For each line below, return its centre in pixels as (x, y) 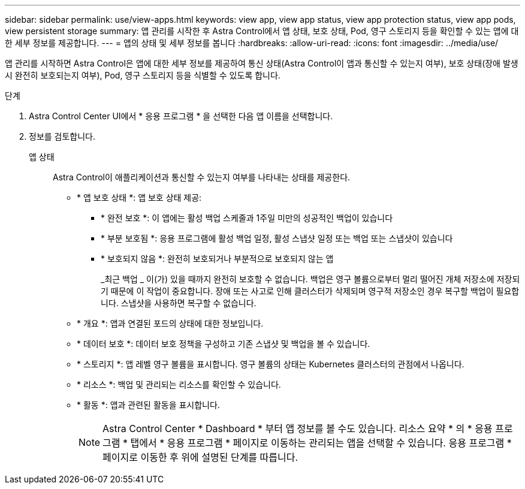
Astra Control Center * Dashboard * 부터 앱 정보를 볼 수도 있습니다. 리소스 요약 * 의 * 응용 (298, 428)
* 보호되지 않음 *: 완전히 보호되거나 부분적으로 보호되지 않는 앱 (217, 259)
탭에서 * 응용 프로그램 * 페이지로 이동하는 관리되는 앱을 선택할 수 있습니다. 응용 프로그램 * (321, 443)
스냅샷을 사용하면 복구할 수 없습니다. (188, 303)
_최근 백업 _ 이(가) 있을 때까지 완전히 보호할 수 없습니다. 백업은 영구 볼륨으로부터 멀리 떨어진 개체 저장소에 (298, 279)
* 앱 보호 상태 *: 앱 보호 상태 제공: (139, 197)
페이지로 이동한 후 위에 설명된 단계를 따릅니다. (200, 457)
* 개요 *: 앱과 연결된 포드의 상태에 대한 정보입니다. (170, 323)
